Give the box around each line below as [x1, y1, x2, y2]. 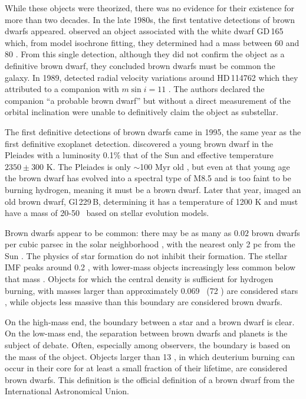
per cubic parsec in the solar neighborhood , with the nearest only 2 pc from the [5, 238, 295, 250]
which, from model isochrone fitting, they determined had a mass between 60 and [5, 36, 300, 48]
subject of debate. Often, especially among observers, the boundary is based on [5, 339, 291, 351]
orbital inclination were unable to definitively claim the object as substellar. [5, 106, 278, 118]
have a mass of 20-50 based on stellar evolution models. [5, 207, 209, 219]
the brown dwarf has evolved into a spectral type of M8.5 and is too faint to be [5, 172, 291, 184]
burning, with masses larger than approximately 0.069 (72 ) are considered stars [5, 284, 298, 296]
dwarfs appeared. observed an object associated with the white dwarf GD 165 [5, 25, 284, 37]
